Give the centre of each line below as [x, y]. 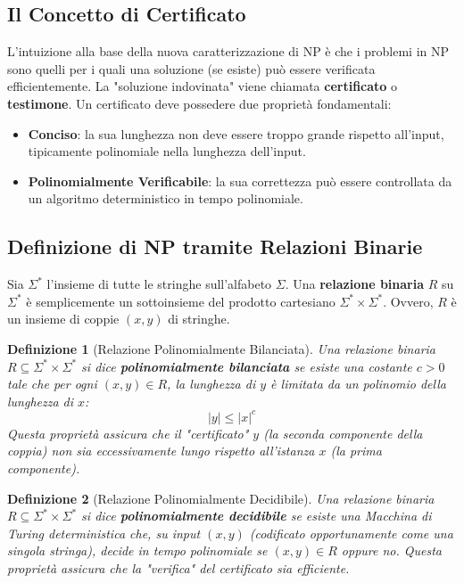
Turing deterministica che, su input [104, 533]
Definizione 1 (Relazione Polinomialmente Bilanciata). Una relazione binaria [222, 348]
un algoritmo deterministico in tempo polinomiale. [166, 198]
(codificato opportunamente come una [351, 533]
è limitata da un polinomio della [358, 384]
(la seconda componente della [343, 433]
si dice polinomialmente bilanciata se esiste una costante [247, 366]
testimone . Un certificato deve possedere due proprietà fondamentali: [199, 103]
